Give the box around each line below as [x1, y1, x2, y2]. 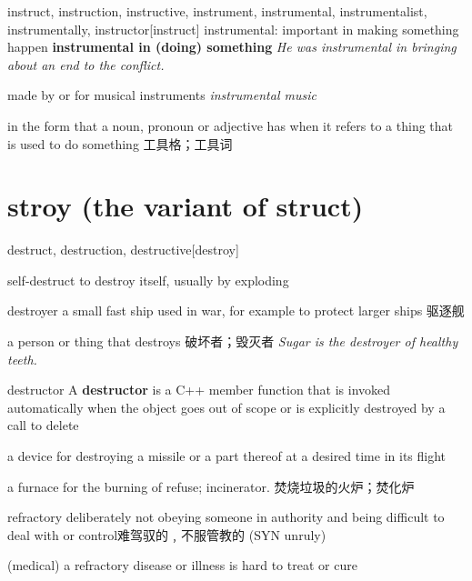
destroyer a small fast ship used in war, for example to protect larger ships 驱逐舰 [7, 301, 465, 320]
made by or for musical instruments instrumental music [7, 85, 316, 105]
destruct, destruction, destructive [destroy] [7, 240, 239, 259]
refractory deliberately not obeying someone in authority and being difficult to [7, 507, 445, 526]
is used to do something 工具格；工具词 [7, 134, 233, 153]
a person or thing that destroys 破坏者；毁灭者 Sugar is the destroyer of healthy [7, 332, 458, 351]
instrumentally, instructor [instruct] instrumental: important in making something [7, 19, 459, 38]
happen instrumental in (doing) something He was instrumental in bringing [7, 37, 457, 56]
